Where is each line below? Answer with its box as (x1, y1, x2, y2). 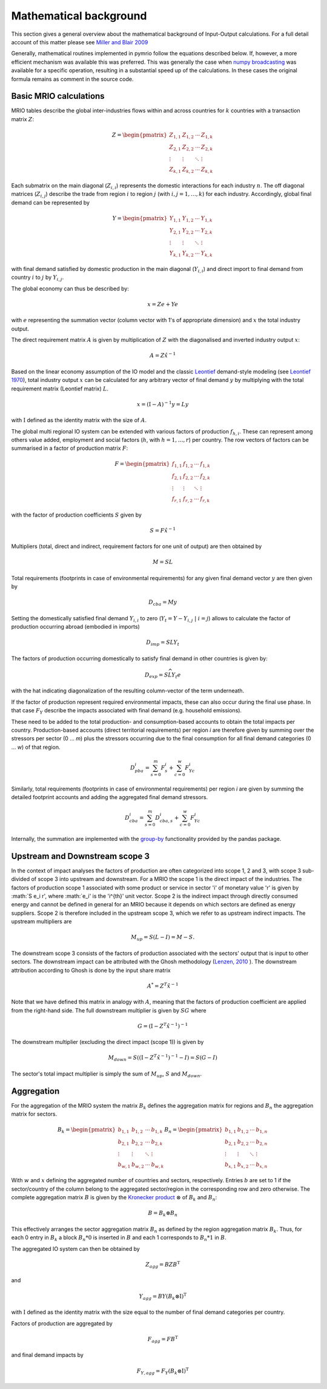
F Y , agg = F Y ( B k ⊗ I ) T (136, 1366, 189, 1376)
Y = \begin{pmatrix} (112, 215, 168, 221)
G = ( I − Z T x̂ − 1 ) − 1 (137, 1022, 188, 1029)
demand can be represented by (11, 199, 90, 206)
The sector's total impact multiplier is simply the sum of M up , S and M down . (11, 1070, 202, 1079)
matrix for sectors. (11, 1110, 58, 1118)
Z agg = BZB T (145, 1260, 180, 1270)
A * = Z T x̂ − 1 (147, 982, 179, 989)
